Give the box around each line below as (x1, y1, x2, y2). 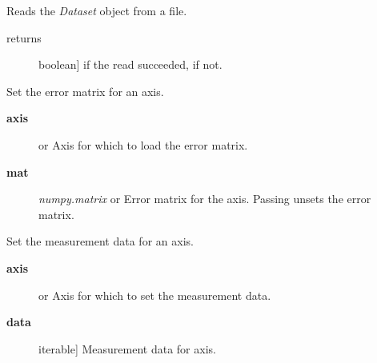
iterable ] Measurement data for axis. (38, 340, 216, 357)
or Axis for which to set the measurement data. (38, 286, 271, 303)
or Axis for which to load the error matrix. (38, 136, 248, 153)
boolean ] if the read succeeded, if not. (38, 56, 223, 73)
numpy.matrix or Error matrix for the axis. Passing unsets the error (38, 190, 371, 207)
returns (6, 29, 42, 46)
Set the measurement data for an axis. (6, 233, 194, 249)
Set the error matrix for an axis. (6, 82, 164, 99)
